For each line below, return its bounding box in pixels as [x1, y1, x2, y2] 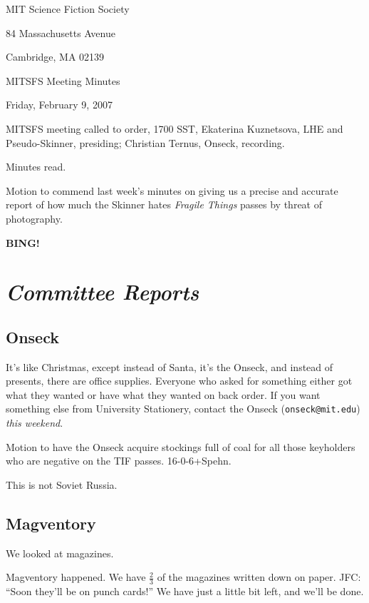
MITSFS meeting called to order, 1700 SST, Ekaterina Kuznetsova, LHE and [6, 121, 343, 136]
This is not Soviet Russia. [6, 477, 118, 492]
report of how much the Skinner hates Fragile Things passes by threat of [6, 197, 323, 212]
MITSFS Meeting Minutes [6, 73, 120, 88]
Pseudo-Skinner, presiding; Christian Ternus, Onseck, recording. [6, 135, 285, 150]
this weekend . [6, 415, 63, 430]
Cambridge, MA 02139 [6, 49, 105, 64]
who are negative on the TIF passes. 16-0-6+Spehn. [6, 453, 232, 468]
